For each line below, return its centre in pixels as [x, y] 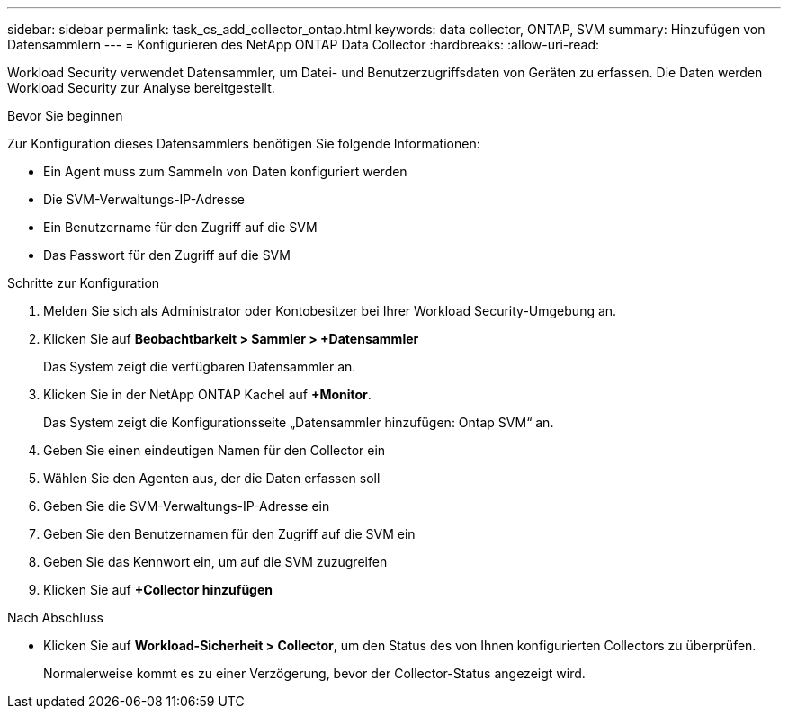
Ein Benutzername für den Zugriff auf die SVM [180, 227]
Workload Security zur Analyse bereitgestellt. [141, 88]
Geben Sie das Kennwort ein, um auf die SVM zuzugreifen [215, 562]
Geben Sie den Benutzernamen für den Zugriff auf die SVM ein [229, 534]
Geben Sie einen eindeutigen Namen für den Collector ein [215, 450]
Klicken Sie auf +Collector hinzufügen [158, 590]
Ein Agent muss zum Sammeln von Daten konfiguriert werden [225, 171]
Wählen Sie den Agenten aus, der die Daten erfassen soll [212, 478]
